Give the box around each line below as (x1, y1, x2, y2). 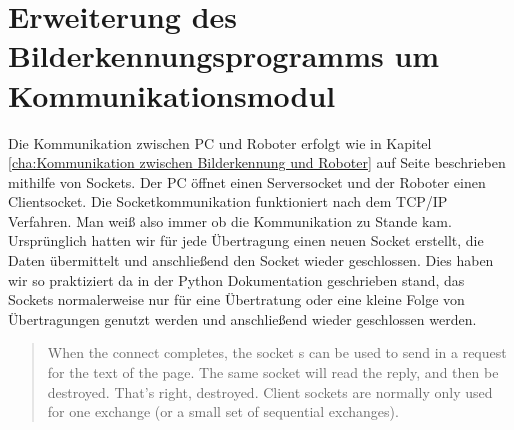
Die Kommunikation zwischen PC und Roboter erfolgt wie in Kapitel (8, 132, 432, 153)
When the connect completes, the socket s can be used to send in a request (47, 342, 507, 363)
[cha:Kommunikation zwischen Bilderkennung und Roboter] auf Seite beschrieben (8, 152, 506, 173)
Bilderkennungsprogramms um (8, 35, 440, 76)
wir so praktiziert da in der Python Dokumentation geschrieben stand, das (8, 269, 465, 290)
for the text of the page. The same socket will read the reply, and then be (47, 362, 499, 383)
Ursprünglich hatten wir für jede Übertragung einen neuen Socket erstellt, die (8, 230, 484, 251)
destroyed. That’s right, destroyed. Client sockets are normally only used (47, 381, 493, 402)
